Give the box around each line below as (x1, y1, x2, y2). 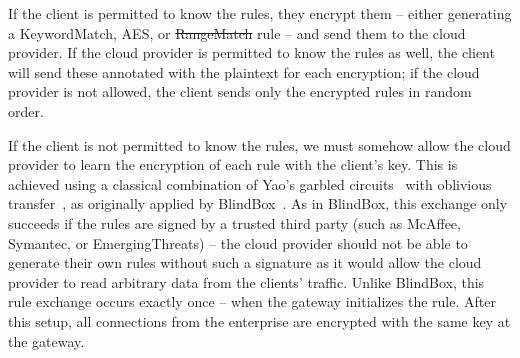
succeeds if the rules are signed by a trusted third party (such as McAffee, (8, 212, 461, 233)
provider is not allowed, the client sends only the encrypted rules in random (8, 81, 472, 102)
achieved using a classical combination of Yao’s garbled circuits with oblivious (8, 173, 492, 194)
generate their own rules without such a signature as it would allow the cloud (8, 252, 482, 273)
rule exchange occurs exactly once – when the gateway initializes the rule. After (8, 291, 496, 312)
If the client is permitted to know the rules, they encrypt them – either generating (8, 3, 512, 23)
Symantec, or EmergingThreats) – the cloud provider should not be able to (8, 232, 468, 253)
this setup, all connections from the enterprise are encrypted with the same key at (8, 310, 511, 331)
